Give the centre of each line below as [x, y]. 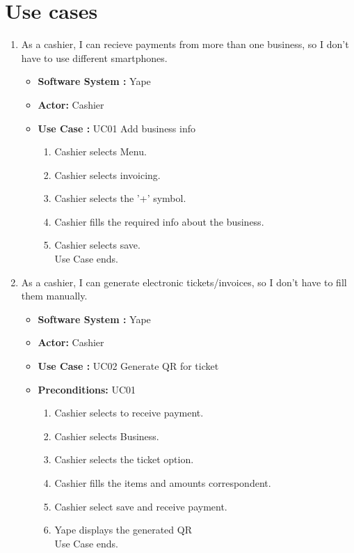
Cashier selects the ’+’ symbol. [120, 198]
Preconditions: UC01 [87, 389]
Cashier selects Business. [107, 436]
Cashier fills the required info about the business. [159, 221]
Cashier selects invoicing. [107, 174]
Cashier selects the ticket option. [124, 459]
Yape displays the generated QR [123, 530]
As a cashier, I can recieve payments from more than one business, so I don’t [185, 44]
